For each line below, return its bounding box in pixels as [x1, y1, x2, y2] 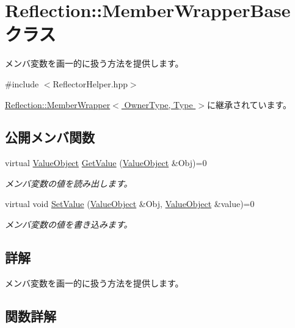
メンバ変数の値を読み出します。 [5, 177, 133, 189]
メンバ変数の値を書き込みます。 [5, 218, 133, 231]
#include [5, 77, 39, 90]
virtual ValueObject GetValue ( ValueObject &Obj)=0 [5, 156, 207, 169]
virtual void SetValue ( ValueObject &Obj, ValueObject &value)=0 [5, 197, 255, 210]
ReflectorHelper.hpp [53, 77, 128, 90]
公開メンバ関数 [5, 128, 95, 147]
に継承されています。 [206, 98, 292, 111]
